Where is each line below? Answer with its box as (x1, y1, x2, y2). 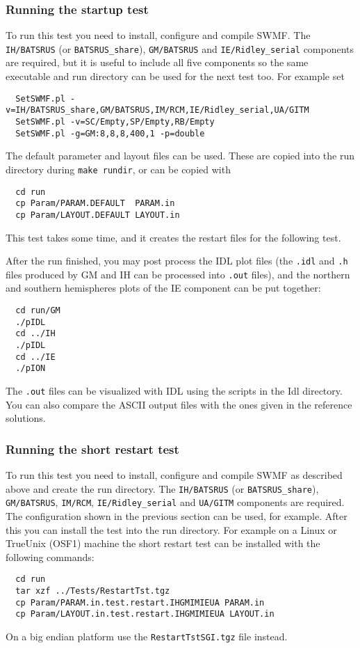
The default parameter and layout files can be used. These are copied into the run (6, 148, 355, 163)
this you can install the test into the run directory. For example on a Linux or (6, 522, 337, 537)
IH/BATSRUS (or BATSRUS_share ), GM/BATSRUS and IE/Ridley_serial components (6, 41, 354, 56)
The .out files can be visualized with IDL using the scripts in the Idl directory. (6, 383, 343, 397)
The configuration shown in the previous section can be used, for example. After (6, 508, 347, 523)
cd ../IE (15, 351, 56, 362)
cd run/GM (15, 306, 60, 315)
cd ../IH (15, 329, 56, 339)
